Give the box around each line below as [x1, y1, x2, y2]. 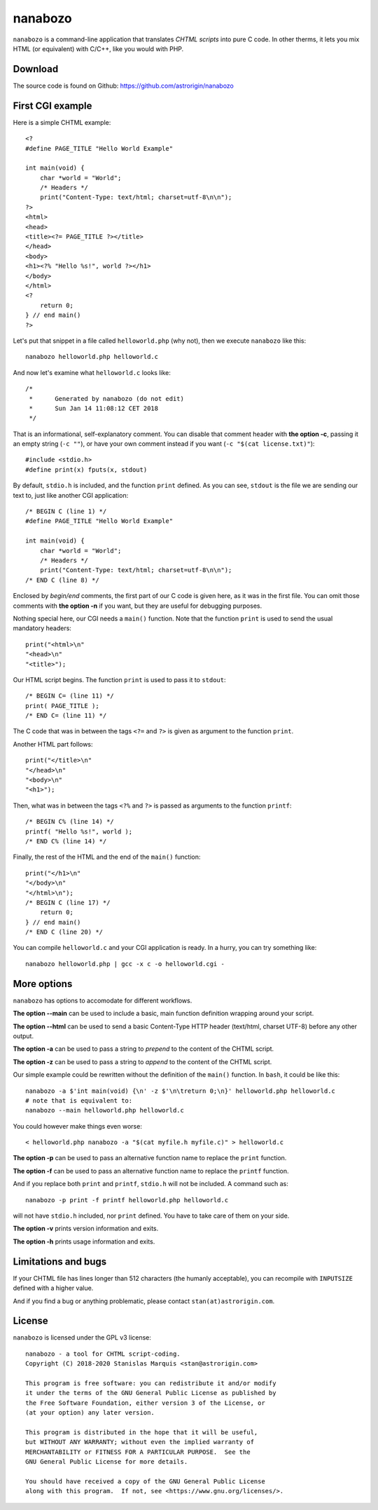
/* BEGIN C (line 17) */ [25, 898, 111, 906]
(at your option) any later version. [25, 1409, 155, 1417]
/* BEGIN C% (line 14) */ [25, 817, 115, 826]
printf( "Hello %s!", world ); [25, 827, 133, 836]
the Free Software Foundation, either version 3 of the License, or [25, 1399, 265, 1407]
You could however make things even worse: [13, 1122, 143, 1130]
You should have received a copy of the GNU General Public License [25, 1477, 265, 1485]
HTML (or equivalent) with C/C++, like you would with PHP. [13, 44, 184, 53]
